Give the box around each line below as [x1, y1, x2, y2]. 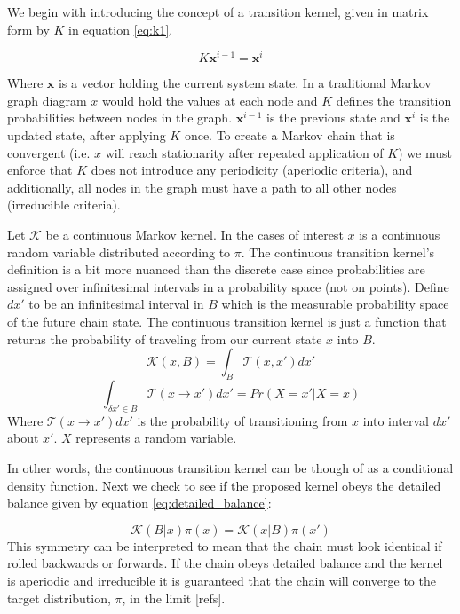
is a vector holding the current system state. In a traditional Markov [58, 74, 432, 92]
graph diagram [7, 91, 87, 109]
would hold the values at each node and [101, 91, 318, 109]
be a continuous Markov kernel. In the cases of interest [45, 225, 344, 244]
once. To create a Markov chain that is [184, 126, 395, 145]
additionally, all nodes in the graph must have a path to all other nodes [7, 177, 397, 196]
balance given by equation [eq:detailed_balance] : [7, 493, 272, 512]
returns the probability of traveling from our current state [7, 329, 322, 348]
